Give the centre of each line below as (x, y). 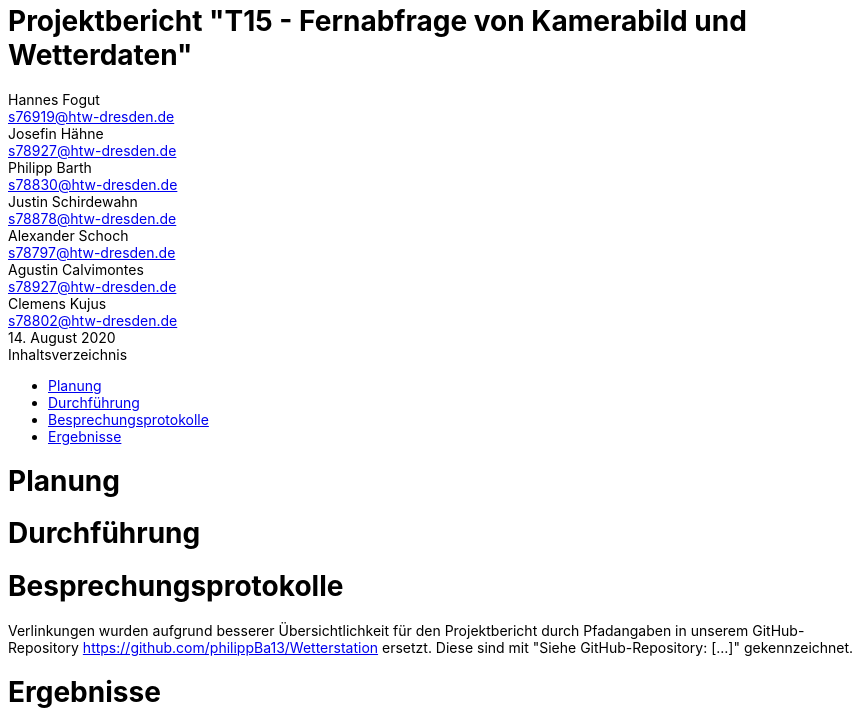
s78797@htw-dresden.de (92, 252)
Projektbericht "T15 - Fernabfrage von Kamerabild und (377, 21)
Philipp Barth (50, 167)
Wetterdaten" (100, 55)
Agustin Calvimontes (76, 269)
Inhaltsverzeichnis (68, 354)
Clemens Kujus (57, 303)
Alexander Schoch (68, 235)
